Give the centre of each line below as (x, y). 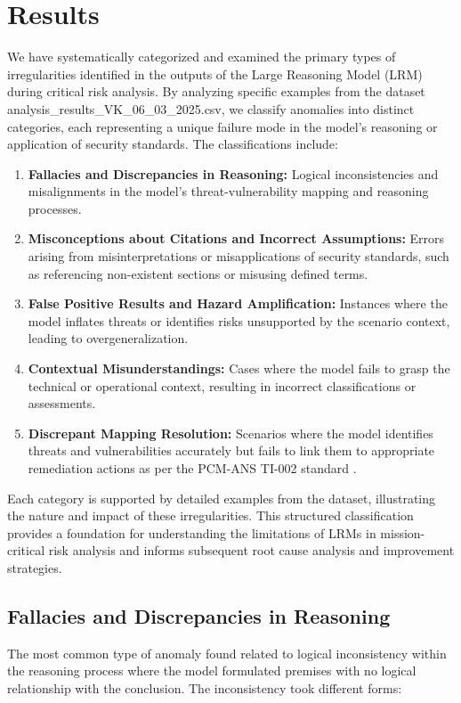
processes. (55, 208)
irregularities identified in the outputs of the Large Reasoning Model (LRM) (215, 74)
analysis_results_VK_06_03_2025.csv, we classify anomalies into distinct (211, 108)
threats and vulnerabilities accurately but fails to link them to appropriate (231, 450)
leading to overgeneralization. (108, 338)
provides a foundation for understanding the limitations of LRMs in (192, 532)
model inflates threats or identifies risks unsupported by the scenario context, (239, 320)
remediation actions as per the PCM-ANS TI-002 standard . (192, 468)
